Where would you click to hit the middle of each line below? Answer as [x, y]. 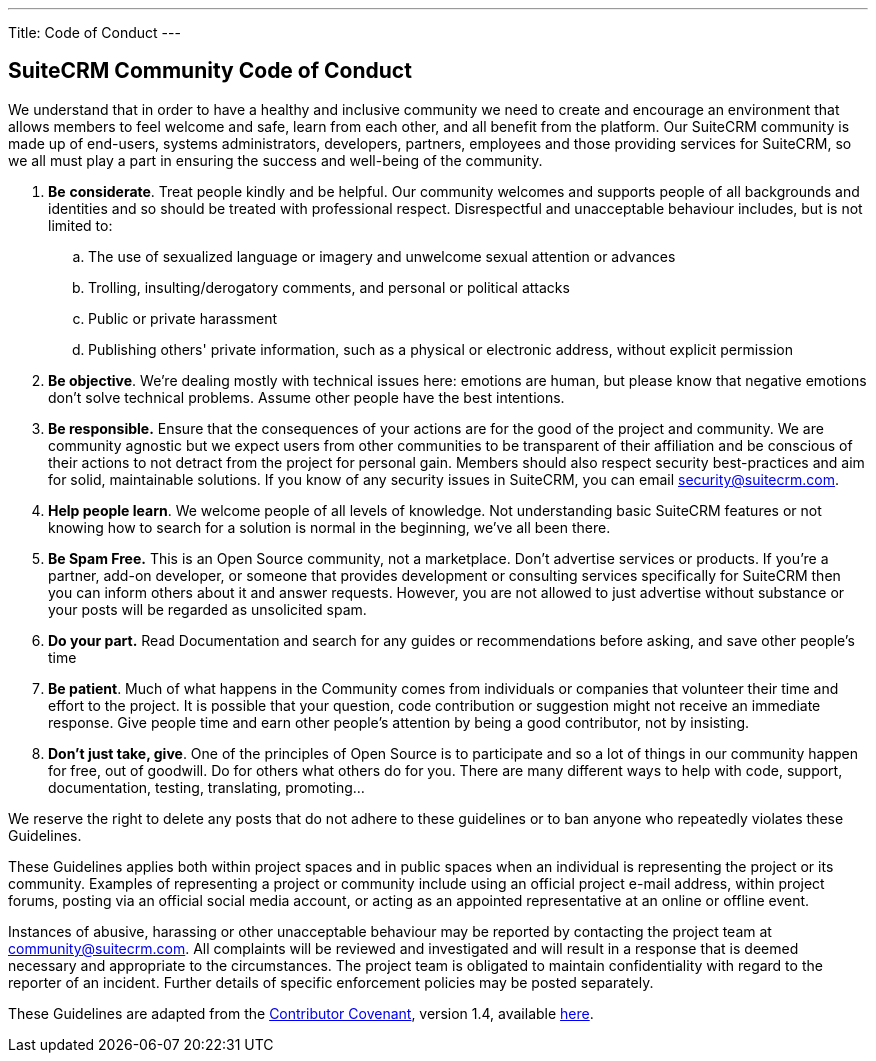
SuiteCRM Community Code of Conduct [210, 71]
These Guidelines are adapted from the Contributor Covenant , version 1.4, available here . [301, 1013]
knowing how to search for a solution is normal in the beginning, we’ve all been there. [329, 527]
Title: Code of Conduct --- [94, 32]
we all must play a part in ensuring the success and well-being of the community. [275, 160]
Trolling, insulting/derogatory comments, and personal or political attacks [329, 287]
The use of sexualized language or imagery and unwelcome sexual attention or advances [382, 256]
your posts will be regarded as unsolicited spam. [207, 609]
